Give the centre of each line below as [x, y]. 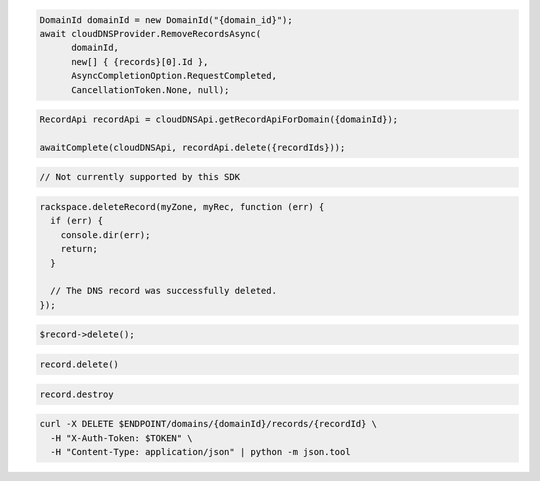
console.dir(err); [105, 234]
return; [79, 249]
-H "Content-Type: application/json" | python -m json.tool [200, 451]
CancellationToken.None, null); [150, 89]
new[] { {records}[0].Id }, [140, 61]
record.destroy [76, 394]
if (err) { [77, 221]
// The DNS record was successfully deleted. [163, 291]
